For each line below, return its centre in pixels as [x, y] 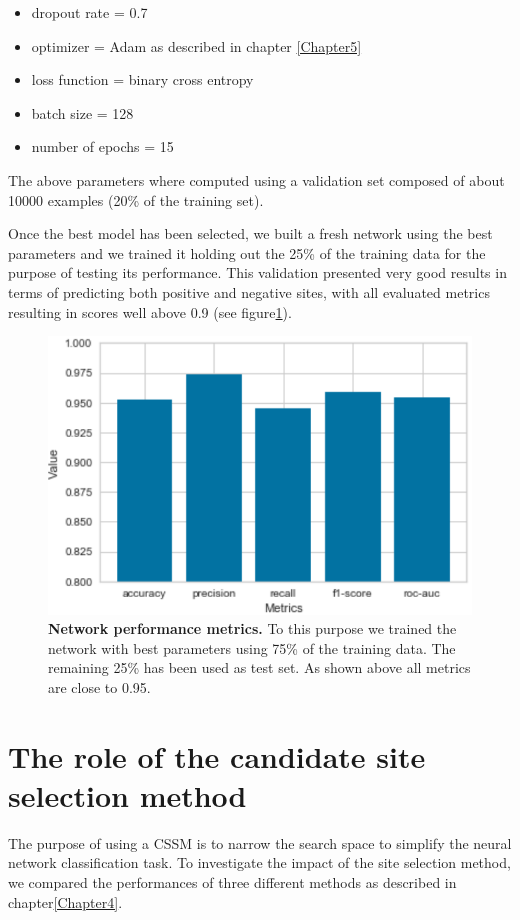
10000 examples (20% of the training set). [136, 199]
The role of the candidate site [217, 755]
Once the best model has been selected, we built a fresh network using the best [250, 233]
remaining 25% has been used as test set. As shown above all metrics [259, 667]
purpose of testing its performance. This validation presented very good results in [257, 272]
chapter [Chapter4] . [65, 901]
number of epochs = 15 [102, 146]
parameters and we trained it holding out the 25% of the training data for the [247, 252]
